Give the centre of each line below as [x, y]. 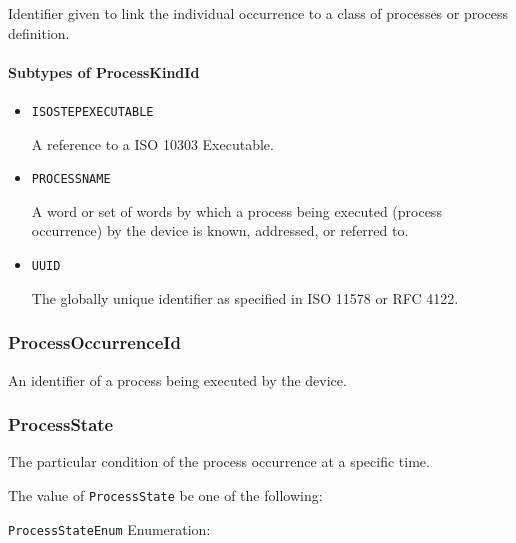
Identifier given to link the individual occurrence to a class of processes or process [258, 13]
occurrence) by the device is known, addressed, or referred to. [220, 230]
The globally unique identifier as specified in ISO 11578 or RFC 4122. [245, 297]
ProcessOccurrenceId [94, 342]
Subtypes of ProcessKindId [104, 71]
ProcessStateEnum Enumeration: [109, 528]
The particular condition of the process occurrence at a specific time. [219, 461]
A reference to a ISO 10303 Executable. [152, 143]
